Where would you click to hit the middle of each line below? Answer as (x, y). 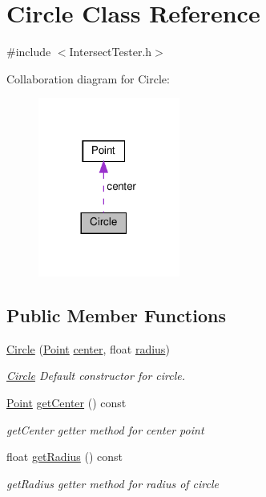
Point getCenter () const (66, 402)
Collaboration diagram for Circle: (88, 78)
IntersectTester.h (111, 52)
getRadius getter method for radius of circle (113, 483)
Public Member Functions (116, 315)
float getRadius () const (65, 457)
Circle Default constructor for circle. (96, 376)
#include (29, 52)
